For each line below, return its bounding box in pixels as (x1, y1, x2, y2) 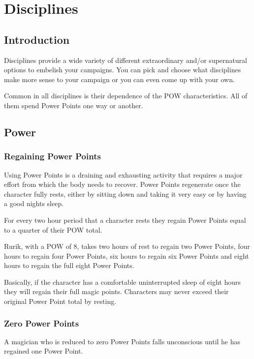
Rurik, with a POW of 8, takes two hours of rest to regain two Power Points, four (4, 241, 250, 251)
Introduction (4, 31, 70, 47)
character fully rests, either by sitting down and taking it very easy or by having (4, 188, 247, 199)
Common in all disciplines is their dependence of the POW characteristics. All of (4, 90, 248, 101)
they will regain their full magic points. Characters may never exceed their (4, 286, 229, 297)
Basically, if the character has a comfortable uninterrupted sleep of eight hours (4, 276, 241, 287)
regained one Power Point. (4, 346, 83, 356)
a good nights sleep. (4, 198, 64, 209)
